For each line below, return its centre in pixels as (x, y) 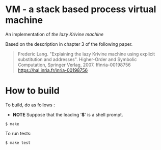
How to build (32, 91)
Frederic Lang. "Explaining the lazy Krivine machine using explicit (86, 54)
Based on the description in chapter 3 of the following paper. (69, 44)
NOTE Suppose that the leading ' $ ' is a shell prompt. (68, 114)
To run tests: (18, 133)
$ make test (18, 143)
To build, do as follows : (30, 105)
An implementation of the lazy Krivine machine (54, 34)
